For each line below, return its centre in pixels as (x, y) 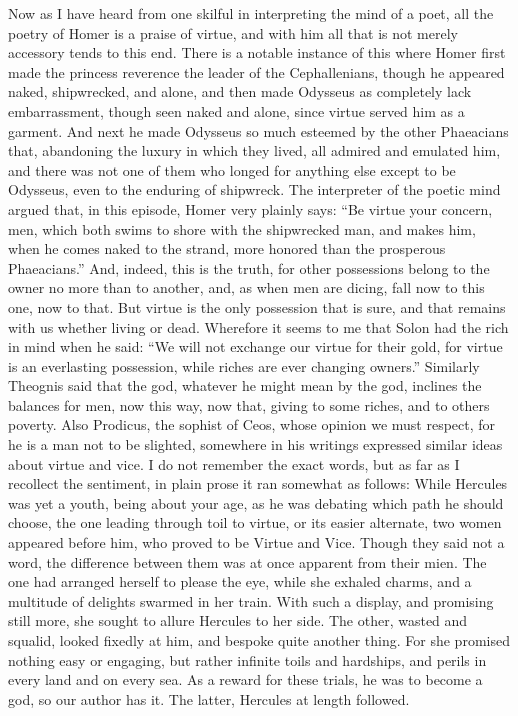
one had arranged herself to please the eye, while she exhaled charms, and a (240, 581)
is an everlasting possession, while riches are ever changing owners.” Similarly (244, 365)
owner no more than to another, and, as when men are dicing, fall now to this (246, 287)
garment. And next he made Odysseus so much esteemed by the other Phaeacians (258, 130)
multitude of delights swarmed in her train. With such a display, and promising (251, 600)
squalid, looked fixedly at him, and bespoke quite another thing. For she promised (259, 640)
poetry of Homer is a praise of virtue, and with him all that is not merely (233, 32)
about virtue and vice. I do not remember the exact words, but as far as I (234, 463)
